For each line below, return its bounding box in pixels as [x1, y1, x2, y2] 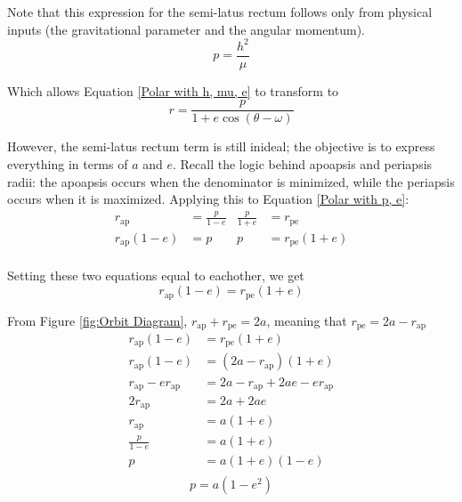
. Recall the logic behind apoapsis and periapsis [173, 155, 433, 173]
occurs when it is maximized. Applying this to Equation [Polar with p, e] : [7, 190, 409, 208]
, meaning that [266, 311, 347, 329]
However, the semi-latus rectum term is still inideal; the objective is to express [7, 137, 435, 156]
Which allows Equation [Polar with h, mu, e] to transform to [7, 81, 339, 100]
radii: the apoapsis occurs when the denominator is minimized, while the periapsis [7, 172, 455, 190]
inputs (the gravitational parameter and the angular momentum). [7, 20, 365, 38]
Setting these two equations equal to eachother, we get [7, 266, 304, 285]
